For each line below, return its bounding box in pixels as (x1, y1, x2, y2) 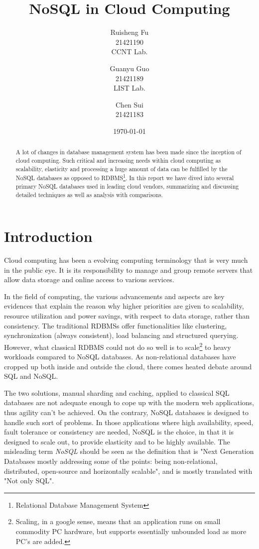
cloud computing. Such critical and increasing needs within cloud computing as (15, 156, 221, 164)
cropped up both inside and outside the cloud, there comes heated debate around (4, 361, 252, 371)
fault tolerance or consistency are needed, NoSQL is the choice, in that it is (4, 427, 234, 437)
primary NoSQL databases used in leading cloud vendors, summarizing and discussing (15, 182, 239, 190)
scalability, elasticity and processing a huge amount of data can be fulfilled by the (15, 164, 228, 173)
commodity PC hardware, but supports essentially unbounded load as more (15, 526, 247, 537)
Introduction (4, 226, 93, 246)
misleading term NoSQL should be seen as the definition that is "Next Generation (4, 446, 254, 456)
